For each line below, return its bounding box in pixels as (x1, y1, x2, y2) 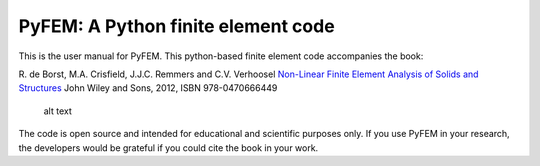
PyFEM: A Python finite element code (18, 15, 335, 37)
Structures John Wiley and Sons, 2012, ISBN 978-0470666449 (18, 82, 278, 94)
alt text (43, 105, 72, 117)
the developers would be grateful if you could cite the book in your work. (18, 141, 319, 154)
